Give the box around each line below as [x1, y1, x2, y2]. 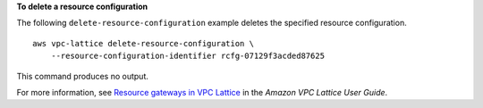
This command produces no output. [16, 71, 149, 81]
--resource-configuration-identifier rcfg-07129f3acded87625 [50, 51, 326, 62]
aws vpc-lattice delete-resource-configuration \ [32, 38, 255, 48]
